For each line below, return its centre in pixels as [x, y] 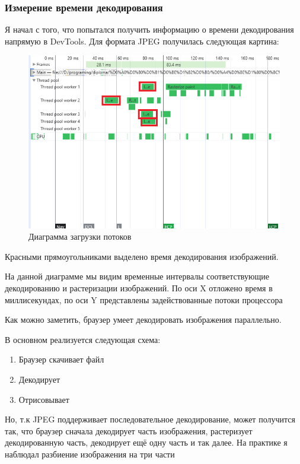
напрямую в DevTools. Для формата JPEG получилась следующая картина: [142, 41]
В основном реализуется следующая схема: [83, 339]
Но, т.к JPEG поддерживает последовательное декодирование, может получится [150, 419]
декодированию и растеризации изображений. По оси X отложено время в [139, 287]
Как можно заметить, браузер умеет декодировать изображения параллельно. [143, 320]
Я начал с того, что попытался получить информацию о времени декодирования [149, 29]
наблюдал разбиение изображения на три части [90, 454]
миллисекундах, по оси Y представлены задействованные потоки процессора [144, 299]
